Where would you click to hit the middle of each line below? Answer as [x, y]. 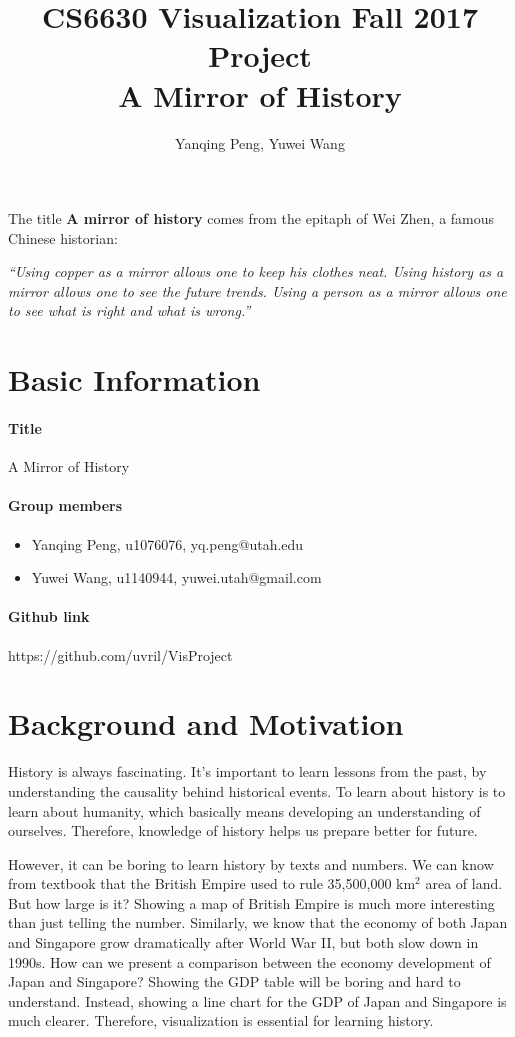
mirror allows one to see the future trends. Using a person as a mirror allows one [257, 290]
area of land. [464, 883]
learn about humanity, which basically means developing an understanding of [244, 810]
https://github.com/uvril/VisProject [120, 654]
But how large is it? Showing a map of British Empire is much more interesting [251, 902]
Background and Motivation [206, 723]
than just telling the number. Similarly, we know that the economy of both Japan [258, 922]
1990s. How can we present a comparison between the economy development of [249, 961]
